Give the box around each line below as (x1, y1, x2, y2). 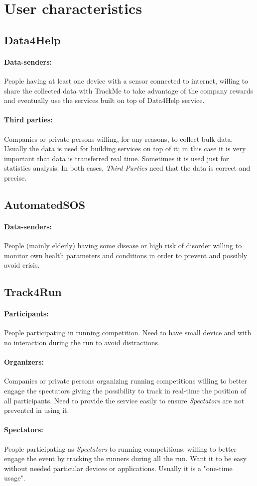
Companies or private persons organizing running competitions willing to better (4, 376, 248, 386)
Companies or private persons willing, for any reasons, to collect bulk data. (4, 133, 233, 144)
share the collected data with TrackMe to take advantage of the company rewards (4, 85, 254, 96)
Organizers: (4, 357, 44, 367)
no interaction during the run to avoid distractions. (4, 337, 160, 348)
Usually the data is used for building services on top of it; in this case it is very (4, 143, 246, 154)
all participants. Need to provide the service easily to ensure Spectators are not (4, 395, 245, 405)
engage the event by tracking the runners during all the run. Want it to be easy (4, 453, 247, 464)
